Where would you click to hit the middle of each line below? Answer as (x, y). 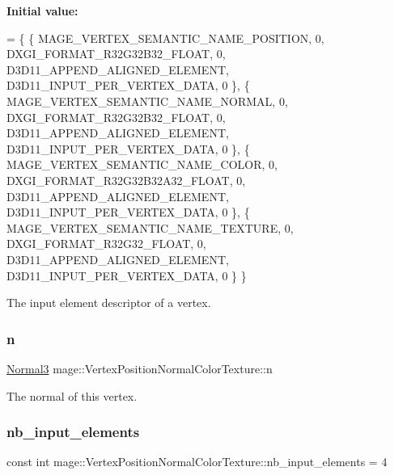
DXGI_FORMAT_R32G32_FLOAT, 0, (106, 244)
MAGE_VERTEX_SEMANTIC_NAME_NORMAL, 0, (147, 101)
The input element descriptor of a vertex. (109, 303)
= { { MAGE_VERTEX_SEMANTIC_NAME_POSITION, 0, (165, 38)
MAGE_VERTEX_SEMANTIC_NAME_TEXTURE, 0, (150, 227)
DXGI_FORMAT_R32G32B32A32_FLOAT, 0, (126, 180)
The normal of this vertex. (72, 395)
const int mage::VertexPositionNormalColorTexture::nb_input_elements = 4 (197, 462)
